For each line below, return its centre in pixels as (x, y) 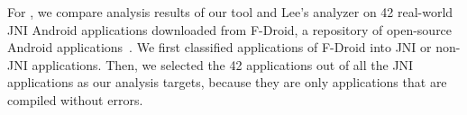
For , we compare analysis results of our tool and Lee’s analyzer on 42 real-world (230, 12)
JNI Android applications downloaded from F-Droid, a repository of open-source (230, 29)
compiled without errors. (75, 99)
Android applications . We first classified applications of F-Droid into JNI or (220, 47)
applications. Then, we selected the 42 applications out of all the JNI (223, 64)
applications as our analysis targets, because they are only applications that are (227, 82)
